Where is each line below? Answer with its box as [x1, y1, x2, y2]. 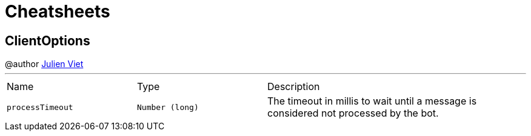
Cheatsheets [5, 1, 110, 22]
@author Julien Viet [5, 59, 84, 70]
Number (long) [137, 102, 199, 112]
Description [267, 80, 320, 93]
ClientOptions [5, 33, 90, 48]
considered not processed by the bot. [267, 107, 439, 120]
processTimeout [7, 102, 73, 112]
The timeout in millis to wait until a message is [267, 95, 477, 108]
